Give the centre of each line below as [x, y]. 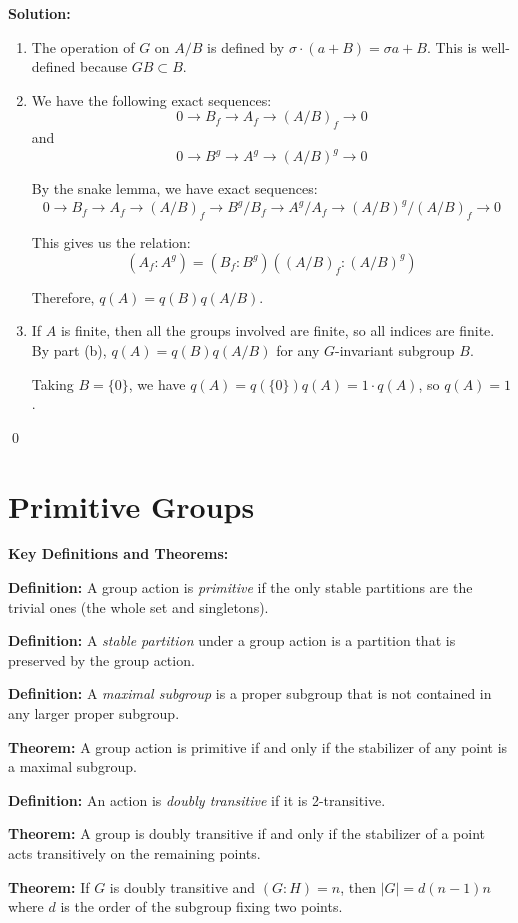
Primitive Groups [131, 505]
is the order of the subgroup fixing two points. [201, 906]
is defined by [246, 46]
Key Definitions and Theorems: [118, 553]
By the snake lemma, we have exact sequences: [174, 188]
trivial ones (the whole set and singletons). [138, 606]
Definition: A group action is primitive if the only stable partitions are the [240, 587]
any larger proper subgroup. [94, 713]
